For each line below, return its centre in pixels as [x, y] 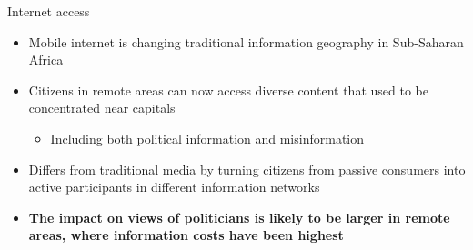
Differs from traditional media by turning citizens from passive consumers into [247, 169]
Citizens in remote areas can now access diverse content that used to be [228, 90]
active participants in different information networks [174, 187]
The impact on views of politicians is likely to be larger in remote [239, 217]
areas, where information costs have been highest [186, 235]
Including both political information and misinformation [207, 138]
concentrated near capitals [102, 108]
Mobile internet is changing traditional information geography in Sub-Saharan [246, 41]
